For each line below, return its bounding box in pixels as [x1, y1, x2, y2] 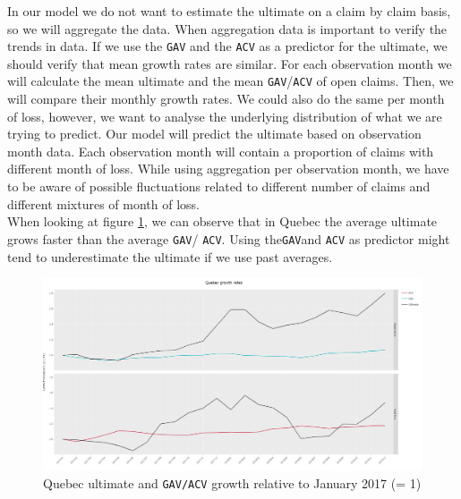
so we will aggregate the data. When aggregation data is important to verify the [7, 19, 448, 38]
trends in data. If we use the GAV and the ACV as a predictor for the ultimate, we [7, 37, 448, 55]
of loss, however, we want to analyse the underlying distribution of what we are [7, 106, 442, 125]
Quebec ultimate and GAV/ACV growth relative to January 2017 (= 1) [43, 473, 422, 492]
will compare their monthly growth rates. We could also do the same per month [7, 89, 445, 108]
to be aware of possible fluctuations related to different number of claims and [7, 177, 431, 196]
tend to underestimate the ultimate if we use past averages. [7, 247, 333, 266]
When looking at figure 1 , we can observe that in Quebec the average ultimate [7, 212, 438, 231]
